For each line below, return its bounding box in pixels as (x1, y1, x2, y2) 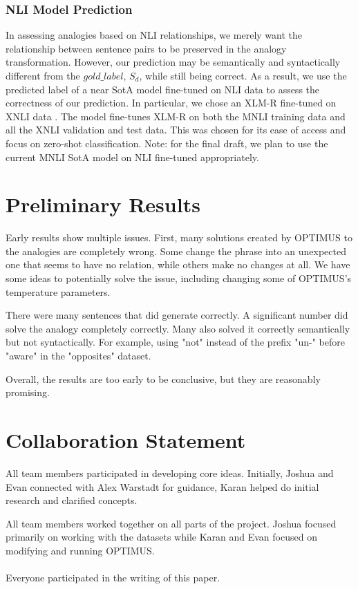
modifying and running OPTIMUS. (6, 543, 155, 557)
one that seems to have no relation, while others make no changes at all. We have (6, 257, 350, 272)
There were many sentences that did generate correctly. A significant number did (6, 308, 348, 322)
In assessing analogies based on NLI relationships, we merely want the (6, 28, 303, 42)
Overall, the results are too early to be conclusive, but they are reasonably (6, 371, 321, 386)
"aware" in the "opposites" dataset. (6, 348, 151, 363)
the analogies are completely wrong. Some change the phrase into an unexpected (6, 243, 346, 258)
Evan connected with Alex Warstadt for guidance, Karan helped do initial (6, 479, 319, 494)
